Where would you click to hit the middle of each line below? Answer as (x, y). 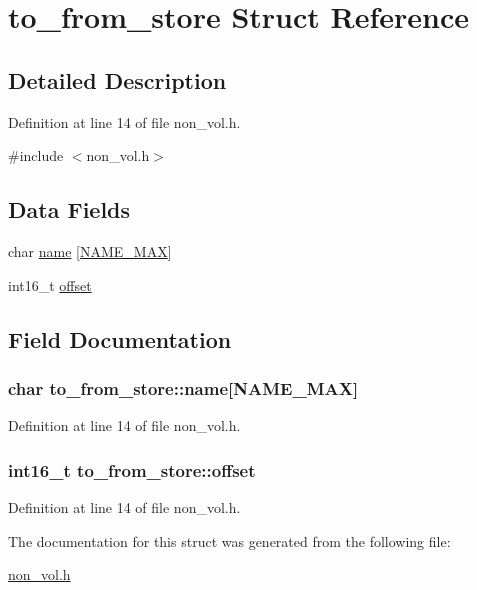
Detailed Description (117, 79)
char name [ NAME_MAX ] (90, 250)
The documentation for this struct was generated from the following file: (229, 540)
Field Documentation (120, 338)
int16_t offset (50, 284)
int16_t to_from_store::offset (132, 469)
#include (36, 155)
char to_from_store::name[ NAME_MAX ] (183, 387)
